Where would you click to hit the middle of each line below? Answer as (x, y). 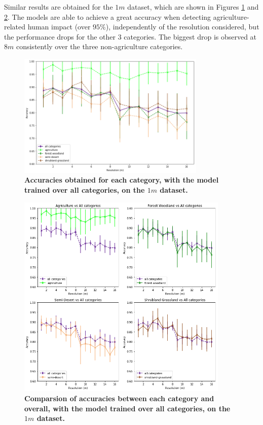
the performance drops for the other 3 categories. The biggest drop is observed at (130, 36)
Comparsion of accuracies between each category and (119, 398)
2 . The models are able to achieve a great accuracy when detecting (108, 16)
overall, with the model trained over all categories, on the (127, 408)
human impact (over (59, 27)
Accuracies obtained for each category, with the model (122, 180)
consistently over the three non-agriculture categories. (99, 46)
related (15, 27)
